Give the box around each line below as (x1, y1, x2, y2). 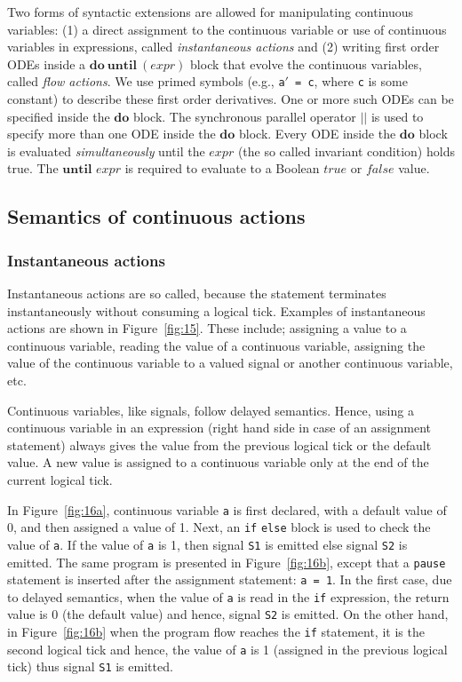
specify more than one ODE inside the (7, 124, 216, 143)
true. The (7, 159, 59, 178)
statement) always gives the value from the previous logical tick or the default (7, 435, 432, 454)
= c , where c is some (295, 72, 408, 91)
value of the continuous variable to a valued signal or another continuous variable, (7, 353, 453, 372)
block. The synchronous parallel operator (133, 107, 356, 125)
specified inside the (7, 107, 110, 125)
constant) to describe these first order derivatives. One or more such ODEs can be (7, 90, 454, 108)
